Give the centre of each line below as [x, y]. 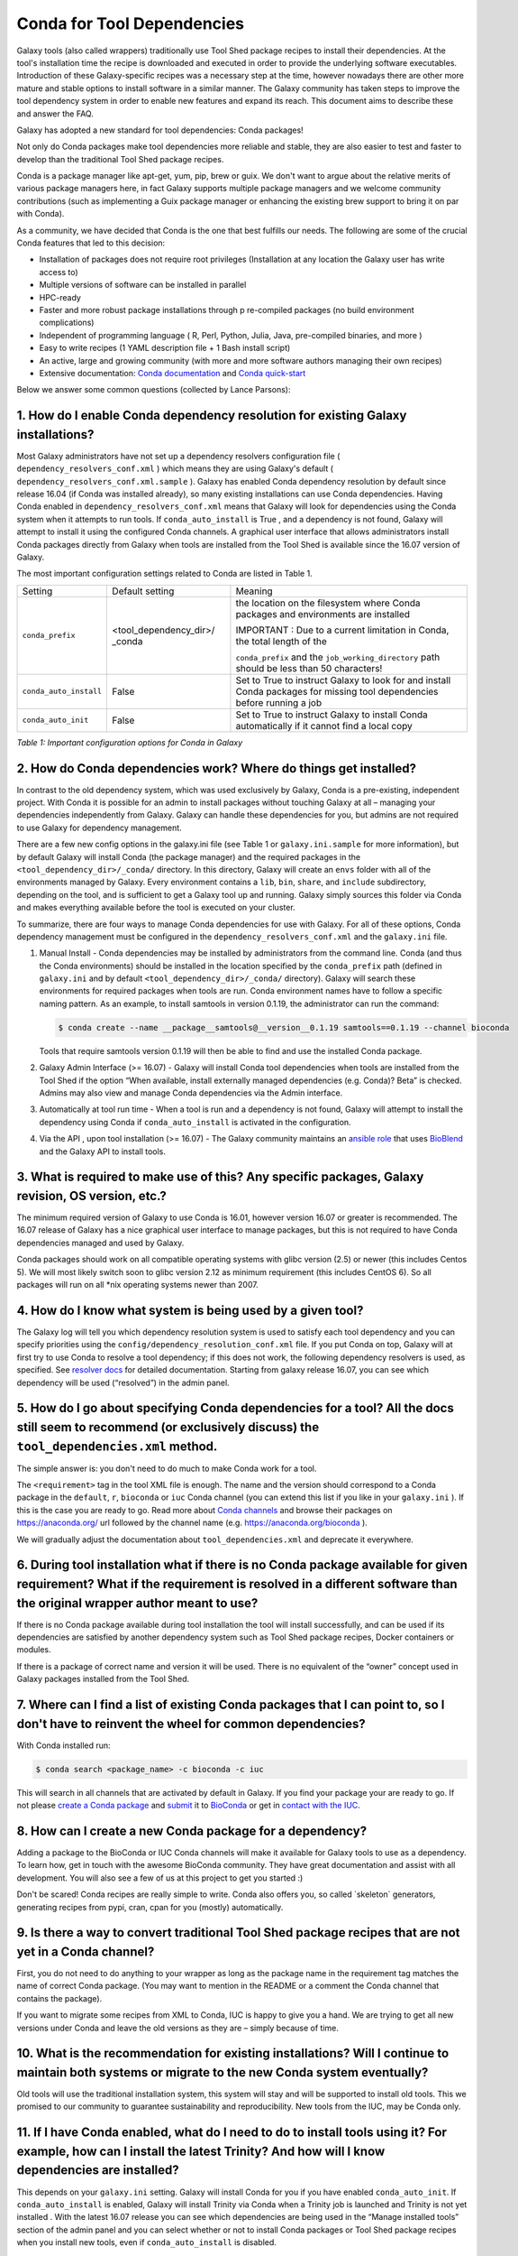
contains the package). [59, 1998]
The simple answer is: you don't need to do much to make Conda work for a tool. [167, 1468]
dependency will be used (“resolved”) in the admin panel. [123, 1382]
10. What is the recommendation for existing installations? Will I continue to [233, 2053]
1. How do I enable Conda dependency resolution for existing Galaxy [212, 416]
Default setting [143, 591]
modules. [34, 1650]
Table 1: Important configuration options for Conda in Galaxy [130, 742]
